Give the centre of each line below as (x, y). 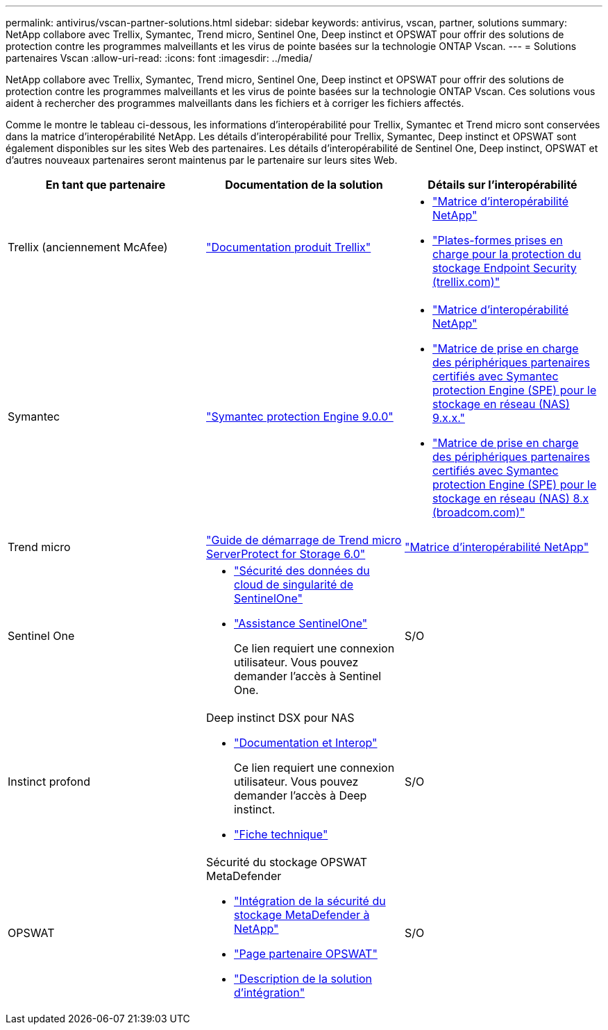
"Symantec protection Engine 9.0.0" (299, 416)
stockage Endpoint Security (504, 268)
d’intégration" (269, 993)
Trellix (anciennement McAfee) (88, 247)
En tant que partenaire (105, 185)
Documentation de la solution (304, 185)
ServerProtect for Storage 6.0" (286, 554)
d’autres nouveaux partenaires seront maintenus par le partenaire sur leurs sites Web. (202, 160)
